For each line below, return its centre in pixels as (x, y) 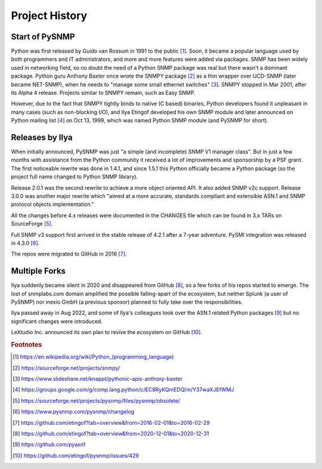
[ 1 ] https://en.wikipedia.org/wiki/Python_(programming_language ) (93, 357)
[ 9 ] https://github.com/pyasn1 (49, 445)
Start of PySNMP (43, 37)
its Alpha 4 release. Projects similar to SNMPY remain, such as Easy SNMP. (103, 93)
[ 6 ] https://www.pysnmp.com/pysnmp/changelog (73, 412)
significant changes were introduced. (57, 321)
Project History (49, 16)
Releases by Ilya (42, 138)
